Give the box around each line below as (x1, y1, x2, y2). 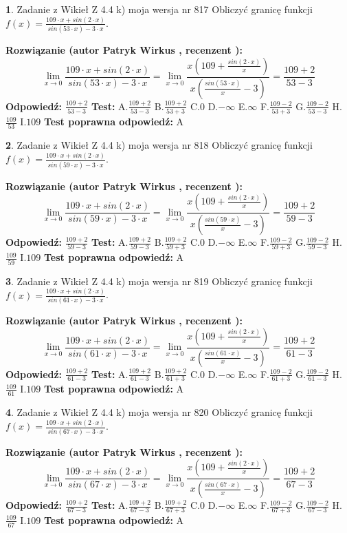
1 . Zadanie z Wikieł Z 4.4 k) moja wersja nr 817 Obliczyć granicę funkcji (5, 2, 313, 16)
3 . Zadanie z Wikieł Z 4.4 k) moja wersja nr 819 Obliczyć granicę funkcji (5, 273, 313, 288)
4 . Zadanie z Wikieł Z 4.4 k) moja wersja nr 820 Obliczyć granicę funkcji (5, 405, 313, 419)
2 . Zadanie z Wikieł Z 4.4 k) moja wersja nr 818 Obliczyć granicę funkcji (5, 138, 313, 152)
